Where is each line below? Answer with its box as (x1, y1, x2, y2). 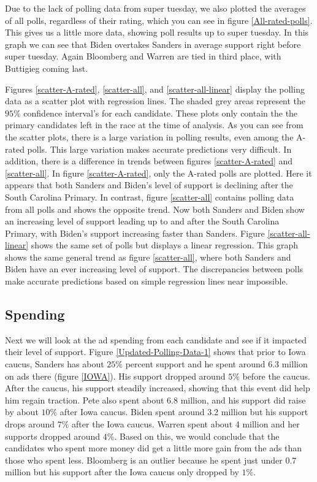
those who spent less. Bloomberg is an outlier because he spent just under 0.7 (5, 453, 297, 466)
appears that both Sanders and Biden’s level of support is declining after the (5, 178, 293, 191)
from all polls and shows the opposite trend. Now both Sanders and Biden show (5, 202, 305, 215)
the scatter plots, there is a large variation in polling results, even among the (5, 130, 294, 143)
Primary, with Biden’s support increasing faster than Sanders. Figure (5, 226, 265, 239)
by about (5, 405, 39, 418)
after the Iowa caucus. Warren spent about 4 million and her (72, 418, 300, 430)
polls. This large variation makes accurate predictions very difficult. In (27, 142, 292, 155)
